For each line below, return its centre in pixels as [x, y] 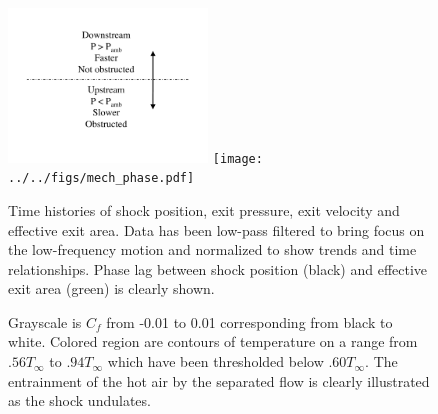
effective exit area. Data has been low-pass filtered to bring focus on [216, 229]
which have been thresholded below [215, 361]
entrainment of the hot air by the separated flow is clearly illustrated [219, 380]
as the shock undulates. [79, 400]
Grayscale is [45, 321]
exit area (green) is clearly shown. [111, 288]
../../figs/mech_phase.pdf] [101, 178]
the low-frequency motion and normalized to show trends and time [212, 249]
